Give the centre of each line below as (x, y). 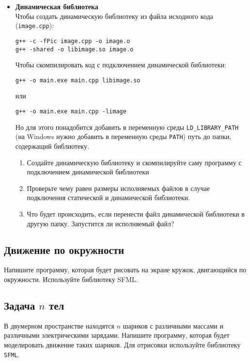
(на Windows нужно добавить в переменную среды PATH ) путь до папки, (123, 136)
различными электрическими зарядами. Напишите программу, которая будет (117, 335)
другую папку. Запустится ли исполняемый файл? (101, 223)
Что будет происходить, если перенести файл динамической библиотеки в (136, 213)
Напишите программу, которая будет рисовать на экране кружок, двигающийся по (125, 270)
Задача (20, 305)
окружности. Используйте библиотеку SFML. (71, 279)
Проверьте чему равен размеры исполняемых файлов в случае (118, 188)
